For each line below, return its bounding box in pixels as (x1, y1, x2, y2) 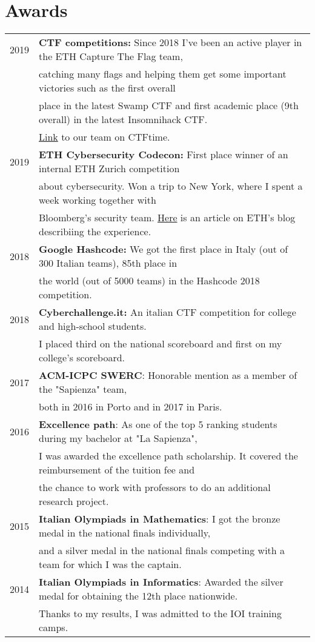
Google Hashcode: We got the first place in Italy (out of (39, 242, 288, 256)
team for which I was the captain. (39, 557, 182, 572)
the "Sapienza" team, (39, 382, 127, 396)
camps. (39, 620, 68, 635)
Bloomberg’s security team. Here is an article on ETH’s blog (39, 210, 296, 225)
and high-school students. (39, 319, 147, 333)
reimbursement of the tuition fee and (39, 463, 195, 477)
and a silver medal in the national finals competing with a (39, 543, 285, 558)
